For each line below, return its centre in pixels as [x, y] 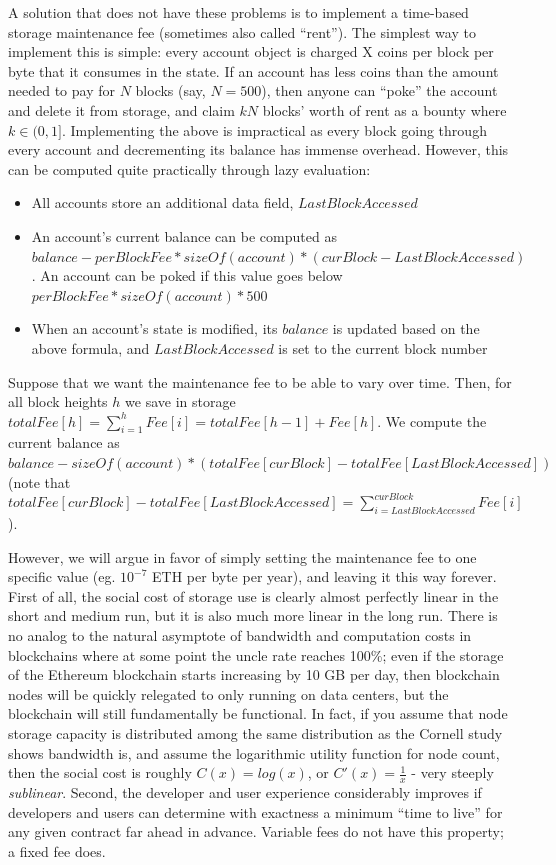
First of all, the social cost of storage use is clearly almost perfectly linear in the [253, 595]
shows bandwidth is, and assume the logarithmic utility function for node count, [254, 752]
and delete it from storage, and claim [121, 109]
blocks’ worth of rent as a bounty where [384, 109]
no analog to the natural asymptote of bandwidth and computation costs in [240, 635]
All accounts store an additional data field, [162, 202]
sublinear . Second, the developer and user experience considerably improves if [245, 792]
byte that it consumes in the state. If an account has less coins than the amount [253, 70]
